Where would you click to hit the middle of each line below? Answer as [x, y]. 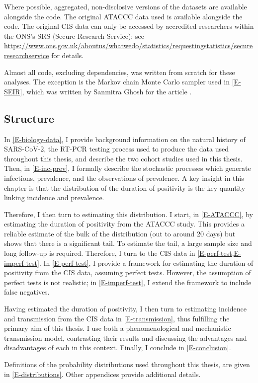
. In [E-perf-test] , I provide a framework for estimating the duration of [146, 263]
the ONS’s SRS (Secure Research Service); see [74, 36]
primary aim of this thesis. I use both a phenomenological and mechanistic [118, 328]
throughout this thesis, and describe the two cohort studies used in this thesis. [123, 158]
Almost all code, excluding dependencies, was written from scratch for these [120, 72]
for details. [68, 55]
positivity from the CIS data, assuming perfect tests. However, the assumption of [128, 272]
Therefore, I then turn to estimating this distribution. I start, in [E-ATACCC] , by [129, 214]
